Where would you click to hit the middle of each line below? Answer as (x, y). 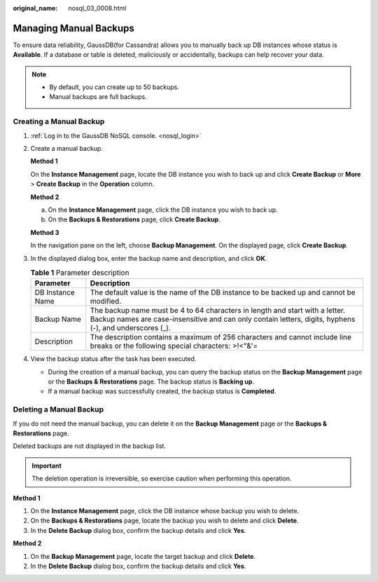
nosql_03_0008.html (97, 8)
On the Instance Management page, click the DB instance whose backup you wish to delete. (165, 510)
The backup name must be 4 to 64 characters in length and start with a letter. (218, 311)
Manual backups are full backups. (98, 97)
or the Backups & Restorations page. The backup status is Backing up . (151, 381)
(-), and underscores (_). (130, 328)
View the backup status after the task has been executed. (113, 359)
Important (47, 466)
